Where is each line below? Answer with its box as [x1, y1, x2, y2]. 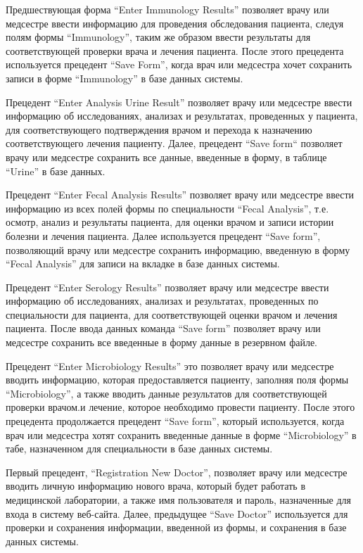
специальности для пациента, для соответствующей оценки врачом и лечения [6, 307, 338, 322]
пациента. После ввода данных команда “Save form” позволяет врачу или [6, 321, 321, 336]
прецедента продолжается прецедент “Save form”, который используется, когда [6, 414, 345, 428]
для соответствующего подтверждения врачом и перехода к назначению [6, 122, 312, 136]
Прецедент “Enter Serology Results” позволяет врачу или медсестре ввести [6, 279, 329, 294]
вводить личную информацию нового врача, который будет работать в [6, 478, 305, 493]
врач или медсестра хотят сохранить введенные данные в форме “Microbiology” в [6, 427, 357, 442]
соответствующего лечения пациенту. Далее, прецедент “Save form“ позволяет [6, 136, 343, 151]
